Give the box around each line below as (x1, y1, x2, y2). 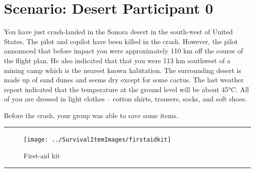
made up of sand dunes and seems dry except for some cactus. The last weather (4, 74, 244, 85)
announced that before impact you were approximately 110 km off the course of (4, 46, 243, 56)
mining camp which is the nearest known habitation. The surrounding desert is (4, 65, 241, 75)
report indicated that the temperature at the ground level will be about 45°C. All (4, 84, 249, 94)
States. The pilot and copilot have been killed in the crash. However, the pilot (4, 36, 238, 46)
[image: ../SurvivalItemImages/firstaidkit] (24, 136, 171, 144)
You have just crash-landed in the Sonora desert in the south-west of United (4, 26, 233, 37)
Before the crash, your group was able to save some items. (4, 110, 178, 120)
